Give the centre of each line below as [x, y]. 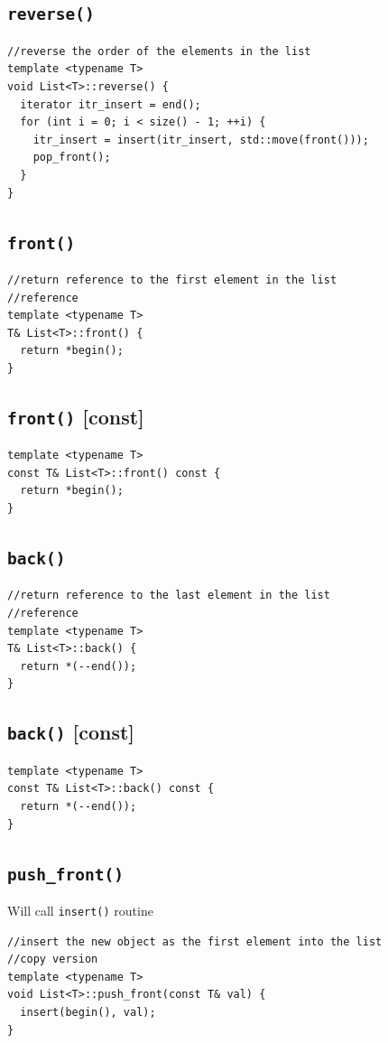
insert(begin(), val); [88, 1012]
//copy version [53, 959]
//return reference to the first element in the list [172, 279]
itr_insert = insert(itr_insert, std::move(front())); [201, 140]
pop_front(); [72, 158]
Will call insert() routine [80, 910]
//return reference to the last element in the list [169, 596]
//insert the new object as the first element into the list [195, 941]
